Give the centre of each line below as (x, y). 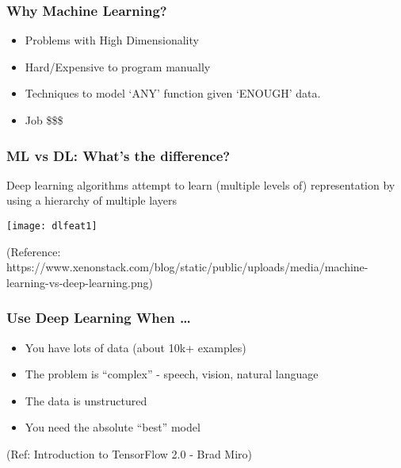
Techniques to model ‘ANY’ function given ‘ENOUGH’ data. (173, 93)
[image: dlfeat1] (52, 226)
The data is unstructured (86, 400)
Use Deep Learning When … (99, 318)
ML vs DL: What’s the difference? (118, 155)
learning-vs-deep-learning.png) (80, 282)
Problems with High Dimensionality (112, 40)
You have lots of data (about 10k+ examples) (136, 347)
